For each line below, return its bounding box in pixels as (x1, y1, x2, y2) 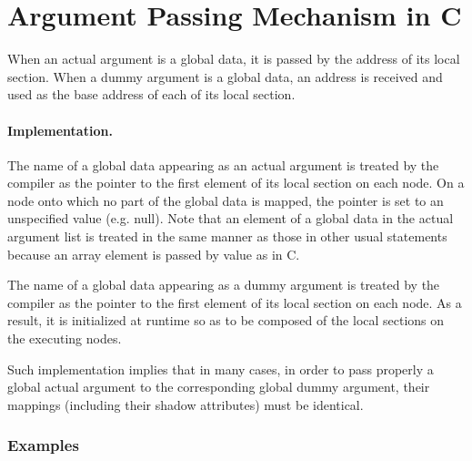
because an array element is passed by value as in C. (7, 244, 300, 263)
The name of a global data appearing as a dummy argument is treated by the (7, 275, 440, 294)
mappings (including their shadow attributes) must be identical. (7, 394, 364, 414)
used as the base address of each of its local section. (7, 85, 296, 104)
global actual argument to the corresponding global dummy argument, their (7, 377, 430, 396)
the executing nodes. (7, 329, 122, 348)
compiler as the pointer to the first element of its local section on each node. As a (7, 292, 462, 312)
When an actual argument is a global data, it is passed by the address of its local (7, 49, 460, 68)
